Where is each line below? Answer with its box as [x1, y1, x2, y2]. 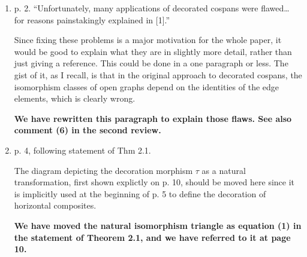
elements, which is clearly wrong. [14, 92, 136, 105]
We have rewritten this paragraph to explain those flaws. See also [14, 112, 292, 124]
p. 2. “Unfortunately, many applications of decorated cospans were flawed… [14, 2, 290, 14]
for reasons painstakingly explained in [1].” [14, 13, 170, 26]
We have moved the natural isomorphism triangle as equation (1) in [14, 219, 302, 231]
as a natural [201, 164, 246, 176]
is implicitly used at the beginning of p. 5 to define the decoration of [14, 187, 266, 200]
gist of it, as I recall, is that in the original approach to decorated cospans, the [14, 68, 302, 81]
